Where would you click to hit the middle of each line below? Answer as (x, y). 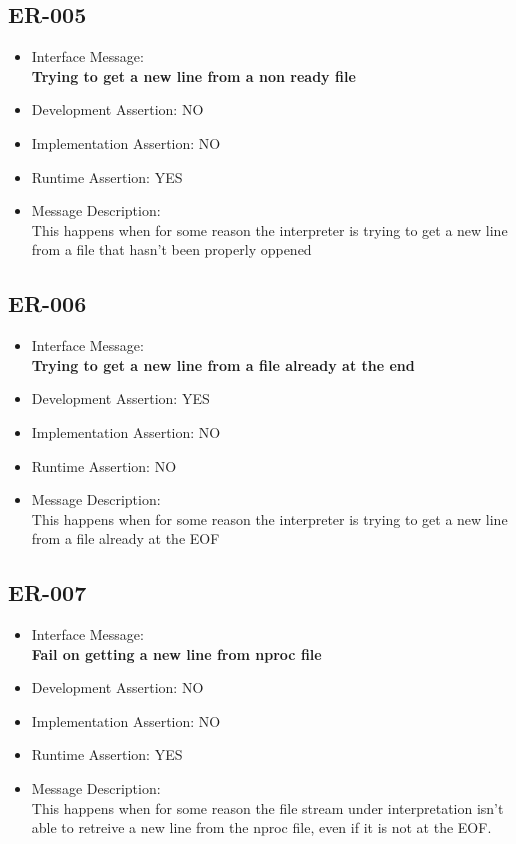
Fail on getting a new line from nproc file (176, 653)
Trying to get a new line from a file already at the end (223, 364)
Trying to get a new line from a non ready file (193, 75)
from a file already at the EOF (125, 538)
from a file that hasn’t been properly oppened (171, 249)
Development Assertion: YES (120, 398)
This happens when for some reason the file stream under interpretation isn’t (267, 807)
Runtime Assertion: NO (104, 465)
